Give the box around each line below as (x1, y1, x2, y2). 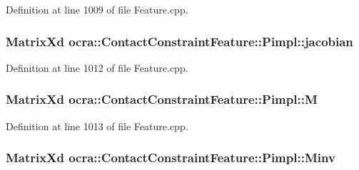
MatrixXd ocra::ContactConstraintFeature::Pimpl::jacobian (6, 32, 353, 50)
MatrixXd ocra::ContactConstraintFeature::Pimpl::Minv (6, 149, 335, 166)
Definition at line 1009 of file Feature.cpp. (6, 2, 188, 16)
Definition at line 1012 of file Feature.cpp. (6, 60, 188, 75)
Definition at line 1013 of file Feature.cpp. (6, 118, 188, 133)
